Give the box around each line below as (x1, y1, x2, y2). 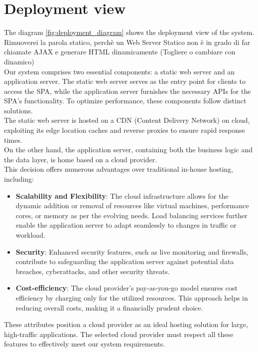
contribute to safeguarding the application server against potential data (15, 256, 234, 267)
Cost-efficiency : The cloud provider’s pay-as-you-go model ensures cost (15, 283, 238, 293)
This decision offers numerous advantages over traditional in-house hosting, (4, 164, 233, 174)
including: (4, 174, 34, 184)
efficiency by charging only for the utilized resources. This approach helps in (15, 292, 248, 303)
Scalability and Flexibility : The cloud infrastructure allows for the (15, 190, 229, 201)
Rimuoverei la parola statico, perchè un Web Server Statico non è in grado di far (4, 36, 251, 47)
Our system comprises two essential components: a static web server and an (4, 66, 235, 76)
